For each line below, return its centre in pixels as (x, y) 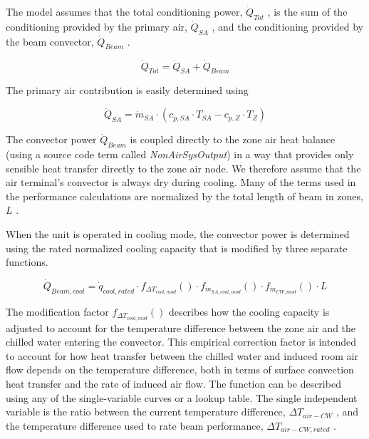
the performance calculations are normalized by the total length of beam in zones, (184, 196)
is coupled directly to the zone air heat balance (233, 139)
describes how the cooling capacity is (249, 311)
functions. (27, 262)
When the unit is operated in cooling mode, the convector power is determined (178, 233)
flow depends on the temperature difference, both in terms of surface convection (180, 370)
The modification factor (57, 311)
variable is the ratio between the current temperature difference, (146, 412)
